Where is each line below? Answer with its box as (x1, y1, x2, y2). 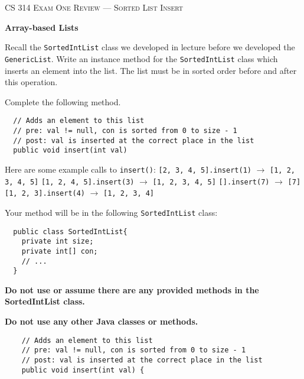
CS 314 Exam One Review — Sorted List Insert (5, 1, 183, 13)
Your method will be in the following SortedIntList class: (5, 206, 218, 218)
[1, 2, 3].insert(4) (5, 189, 86, 198)
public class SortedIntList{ (13, 227, 128, 236)
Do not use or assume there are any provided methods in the (5, 283, 259, 296)
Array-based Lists (5, 21, 79, 33)
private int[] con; (21, 247, 98, 255)
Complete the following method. (5, 95, 121, 108)
